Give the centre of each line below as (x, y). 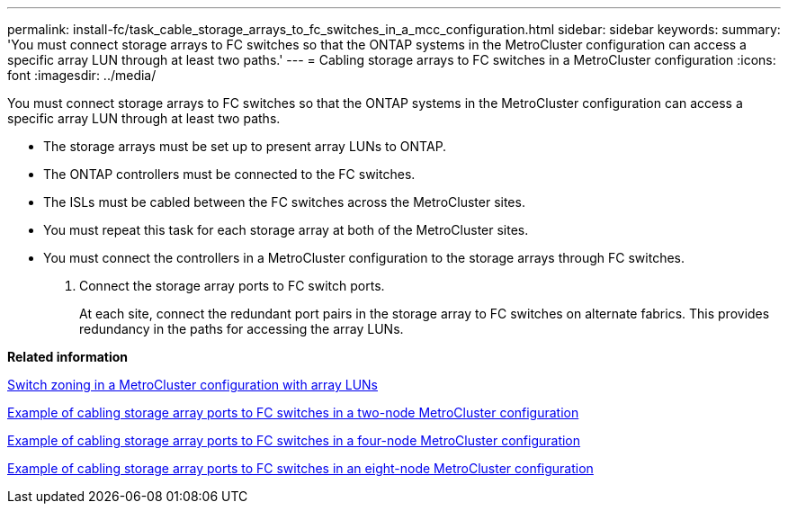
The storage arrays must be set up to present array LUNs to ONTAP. (245, 146)
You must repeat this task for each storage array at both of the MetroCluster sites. (286, 230)
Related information (68, 357)
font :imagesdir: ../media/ (82, 75)
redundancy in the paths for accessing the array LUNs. (242, 329)
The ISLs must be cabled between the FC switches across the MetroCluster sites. (284, 202)
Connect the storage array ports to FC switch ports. (232, 286)
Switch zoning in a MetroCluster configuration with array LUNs (193, 385)
